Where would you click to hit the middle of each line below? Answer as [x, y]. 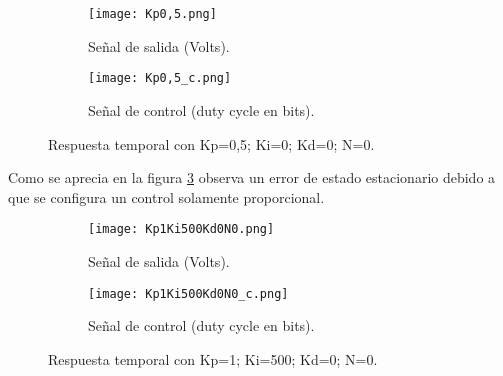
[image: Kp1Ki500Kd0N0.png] [181, 229]
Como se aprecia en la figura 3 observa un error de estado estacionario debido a [252, 177]
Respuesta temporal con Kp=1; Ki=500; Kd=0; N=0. [213, 358]
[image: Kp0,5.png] [152, 14]
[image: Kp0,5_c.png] [160, 78]
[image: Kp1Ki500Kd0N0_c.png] [188, 293]
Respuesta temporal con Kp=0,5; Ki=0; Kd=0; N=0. [211, 143]
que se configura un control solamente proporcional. [166, 196]
